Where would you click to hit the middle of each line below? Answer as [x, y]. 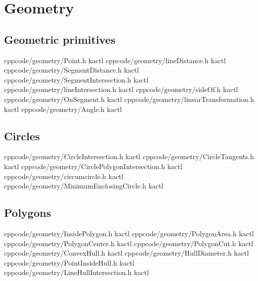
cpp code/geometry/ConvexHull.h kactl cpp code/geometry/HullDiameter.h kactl [127, 253]
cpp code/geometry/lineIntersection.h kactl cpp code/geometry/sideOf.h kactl [121, 89]
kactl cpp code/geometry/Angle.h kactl [63, 109]
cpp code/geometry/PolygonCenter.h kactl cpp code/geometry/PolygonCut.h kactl [129, 243]
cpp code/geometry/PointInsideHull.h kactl [69, 262]
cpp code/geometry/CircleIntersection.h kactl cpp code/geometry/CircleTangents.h [129, 156]
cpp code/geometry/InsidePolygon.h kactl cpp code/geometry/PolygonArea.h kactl [129, 233]
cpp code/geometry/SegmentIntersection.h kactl [76, 79]
